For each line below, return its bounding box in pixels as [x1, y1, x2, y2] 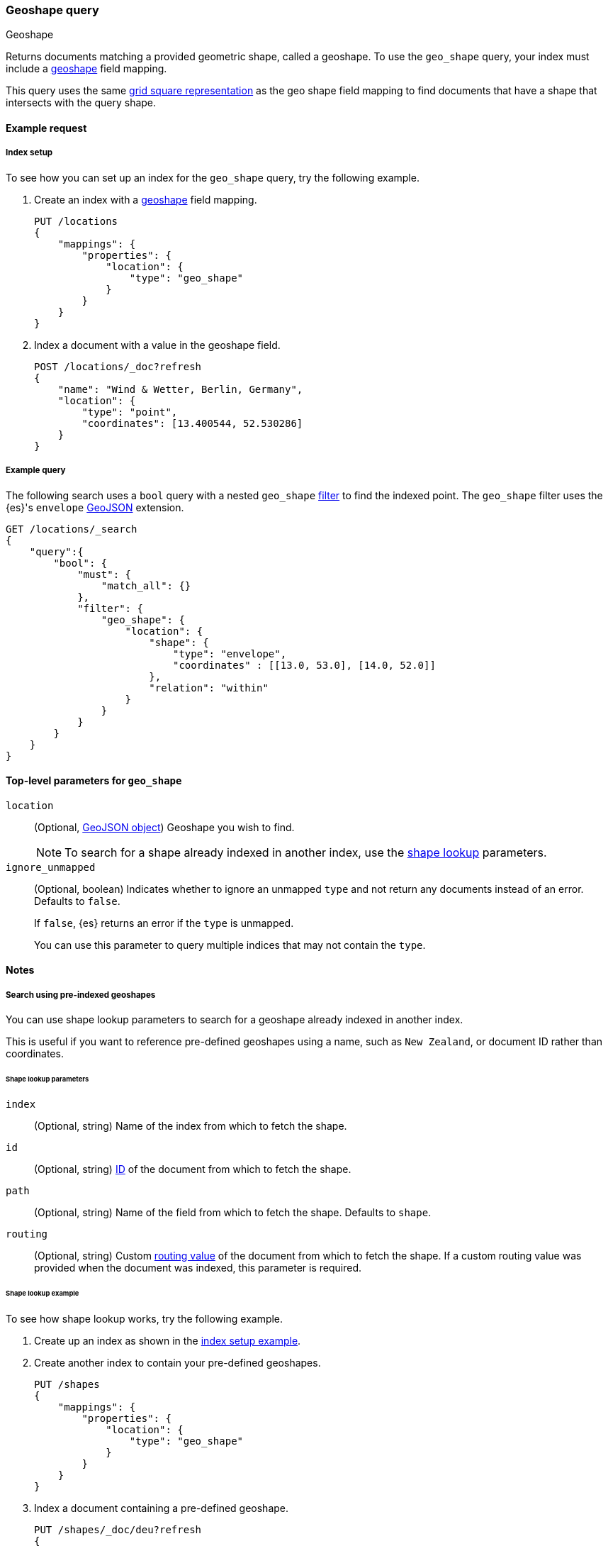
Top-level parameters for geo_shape [6, 774, 182, 787]
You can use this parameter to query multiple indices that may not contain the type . [34, 938, 426, 951]
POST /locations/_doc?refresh [34, 360, 202, 372]
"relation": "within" [149, 682, 269, 694]
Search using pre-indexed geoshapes [6, 989, 156, 1000]
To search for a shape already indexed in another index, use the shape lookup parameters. [64, 845, 547, 860]
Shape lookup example [6, 1289, 79, 1297]
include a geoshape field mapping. [6, 62, 167, 75]
